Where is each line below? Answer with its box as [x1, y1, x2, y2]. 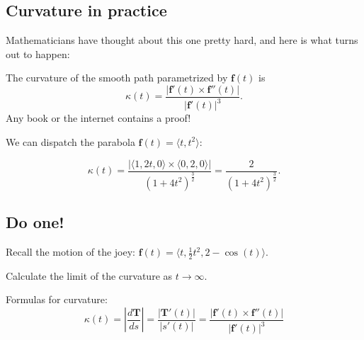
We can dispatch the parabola [6, 134, 135, 149]
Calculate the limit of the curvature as [6, 268, 173, 283]
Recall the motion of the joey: [6, 244, 135, 259]
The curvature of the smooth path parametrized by [6, 70, 228, 85]
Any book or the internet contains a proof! [6, 110, 191, 125]
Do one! [6, 211, 64, 233]
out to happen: [6, 46, 70, 61]
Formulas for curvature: [6, 292, 108, 307]
